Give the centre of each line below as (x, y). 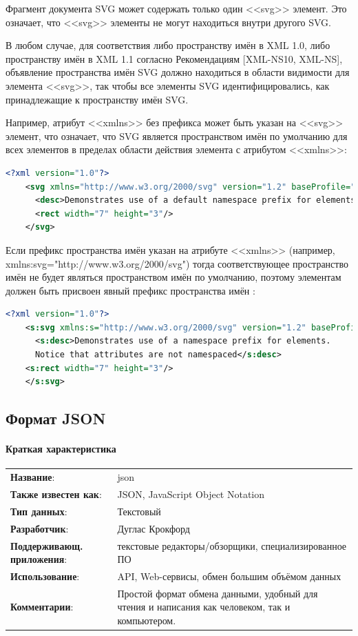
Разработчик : (40, 528)
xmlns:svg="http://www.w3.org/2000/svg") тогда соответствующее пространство (177, 263)
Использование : (45, 576)
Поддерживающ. (47, 545)
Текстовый (139, 511)
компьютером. (147, 620)
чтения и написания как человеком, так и (204, 607)
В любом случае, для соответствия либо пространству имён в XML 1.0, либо (168, 45)
